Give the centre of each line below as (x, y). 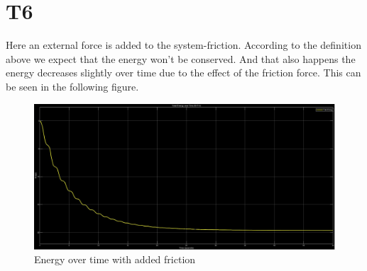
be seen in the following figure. (72, 86)
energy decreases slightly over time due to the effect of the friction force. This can (183, 73)
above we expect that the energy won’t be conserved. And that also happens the (181, 58)
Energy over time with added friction (115, 259)
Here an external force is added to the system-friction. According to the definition (183, 45)
